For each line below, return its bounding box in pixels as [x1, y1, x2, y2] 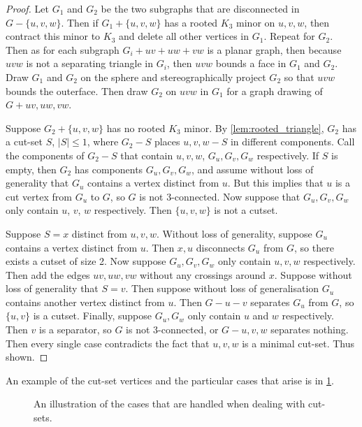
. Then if [61, 15, 99, 29]
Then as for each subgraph [6, 42, 120, 57]
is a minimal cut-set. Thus [242, 335, 355, 350]
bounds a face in [215, 56, 287, 71]
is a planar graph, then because [207, 42, 342, 57]
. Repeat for [263, 29, 315, 43]
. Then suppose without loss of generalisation [125, 281, 319, 296]
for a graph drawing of [226, 83, 323, 98]
